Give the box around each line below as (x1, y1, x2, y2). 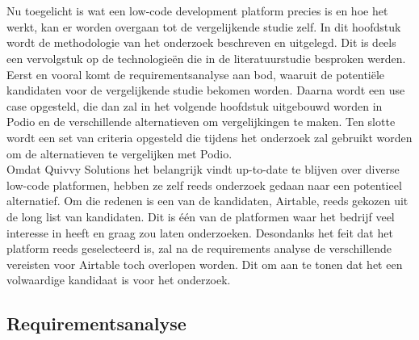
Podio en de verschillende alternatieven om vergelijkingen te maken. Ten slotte (6, 113, 396, 130)
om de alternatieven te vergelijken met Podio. (6, 145, 233, 162)
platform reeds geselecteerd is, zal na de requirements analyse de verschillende (6, 240, 392, 257)
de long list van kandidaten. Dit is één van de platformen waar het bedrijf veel (6, 208, 395, 225)
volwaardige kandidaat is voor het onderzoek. (6, 271, 231, 288)
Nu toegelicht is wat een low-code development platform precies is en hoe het (6, 2, 388, 19)
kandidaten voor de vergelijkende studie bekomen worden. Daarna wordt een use (6, 82, 405, 99)
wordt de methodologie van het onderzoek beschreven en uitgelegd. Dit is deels (6, 34, 396, 51)
